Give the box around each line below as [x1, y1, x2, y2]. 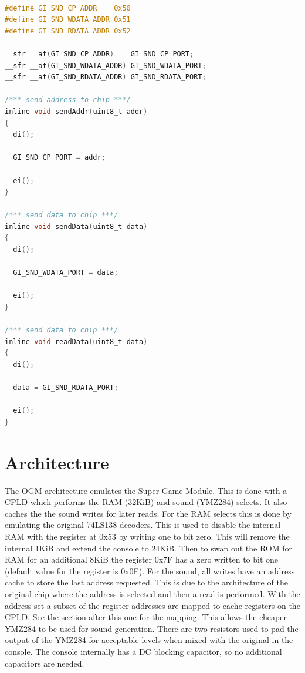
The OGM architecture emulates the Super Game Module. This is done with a [5, 484, 287, 496]
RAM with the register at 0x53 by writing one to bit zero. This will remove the [5, 530, 290, 543]
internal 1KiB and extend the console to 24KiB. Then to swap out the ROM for [5, 541, 293, 554]
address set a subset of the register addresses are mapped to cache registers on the [5, 599, 300, 611]
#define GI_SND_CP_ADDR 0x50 [5, 4, 131, 12]
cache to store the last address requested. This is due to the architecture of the [5, 576, 288, 588]
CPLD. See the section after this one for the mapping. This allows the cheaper [5, 611, 287, 623]
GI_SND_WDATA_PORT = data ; [13, 268, 118, 277]
